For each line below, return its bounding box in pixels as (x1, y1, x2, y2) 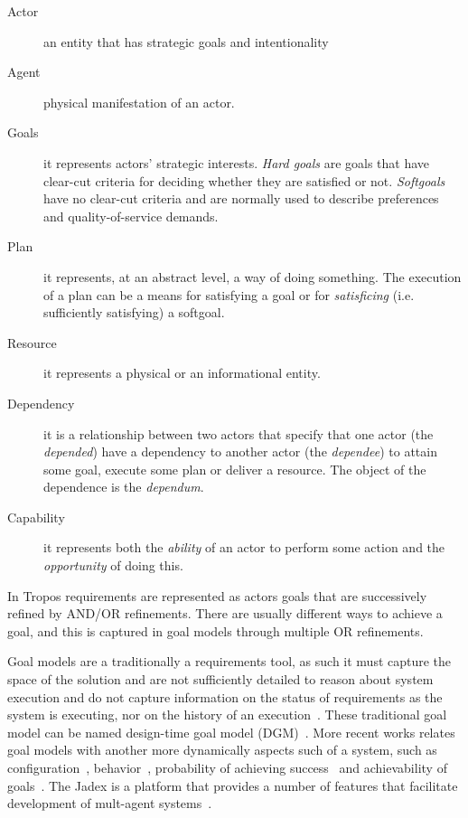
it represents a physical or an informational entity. (43, 363, 321, 382)
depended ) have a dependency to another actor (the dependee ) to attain (43, 442, 437, 461)
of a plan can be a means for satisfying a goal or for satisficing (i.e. (43, 285, 415, 304)
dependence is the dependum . (43, 477, 204, 496)
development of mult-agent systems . (7, 794, 212, 813)
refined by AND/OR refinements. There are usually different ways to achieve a (7, 604, 443, 623)
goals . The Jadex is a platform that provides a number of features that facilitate (7, 776, 458, 794)
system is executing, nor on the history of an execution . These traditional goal (7, 705, 447, 724)
